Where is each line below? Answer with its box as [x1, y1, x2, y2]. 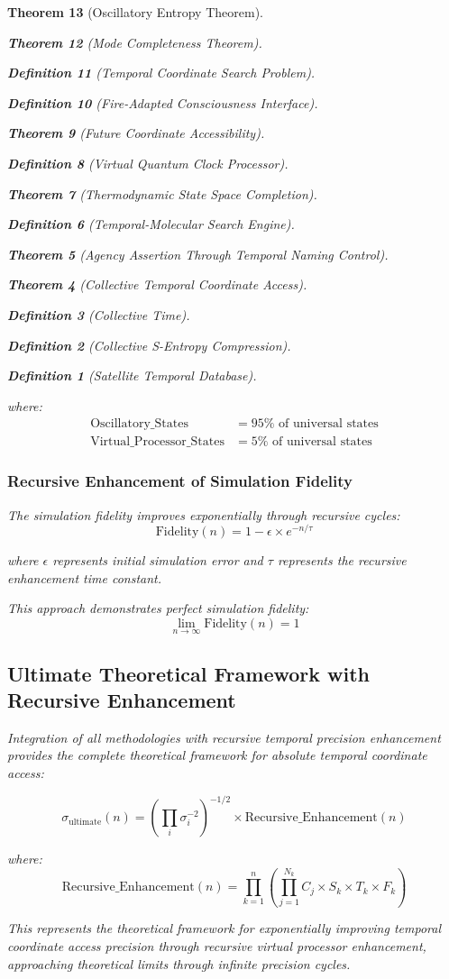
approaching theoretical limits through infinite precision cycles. [7, 954, 351, 973]
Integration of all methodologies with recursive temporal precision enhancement [7, 727, 441, 746]
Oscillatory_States [90, 417, 188, 431]
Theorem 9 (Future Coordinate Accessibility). [7, 124, 265, 142]
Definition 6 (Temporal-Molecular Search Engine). [7, 215, 295, 233]
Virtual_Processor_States [90, 435, 224, 449]
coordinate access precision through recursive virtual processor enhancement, [7, 937, 426, 956]
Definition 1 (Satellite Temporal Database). [7, 366, 257, 385]
